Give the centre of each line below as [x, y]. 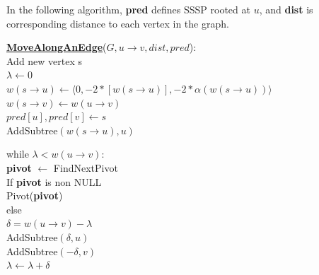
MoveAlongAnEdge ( [57, 47]
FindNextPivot [86, 167]
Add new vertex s [45, 60]
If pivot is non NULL [54, 181]
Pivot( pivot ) [35, 195]
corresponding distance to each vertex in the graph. [118, 23]
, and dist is [286, 9]
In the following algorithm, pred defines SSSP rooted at [128, 9]
